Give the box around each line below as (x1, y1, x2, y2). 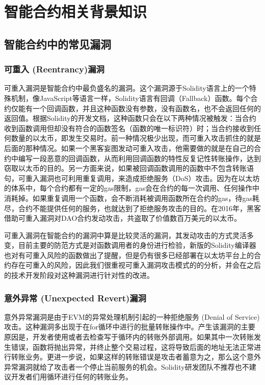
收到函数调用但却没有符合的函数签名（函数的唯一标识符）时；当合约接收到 (4, 122, 254, 133)
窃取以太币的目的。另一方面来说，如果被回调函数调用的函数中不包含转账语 (4, 163, 254, 173)
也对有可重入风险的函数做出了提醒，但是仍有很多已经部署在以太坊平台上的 (4, 249, 254, 260)
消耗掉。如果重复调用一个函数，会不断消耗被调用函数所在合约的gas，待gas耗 (4, 192, 260, 203)
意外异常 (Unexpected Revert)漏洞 (4, 291, 146, 304)
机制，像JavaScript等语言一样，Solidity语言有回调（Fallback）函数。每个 (11, 92, 251, 103)
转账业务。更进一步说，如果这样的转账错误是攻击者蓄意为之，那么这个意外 (11, 351, 261, 362)
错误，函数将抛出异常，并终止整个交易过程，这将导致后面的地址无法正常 (11, 341, 254, 352)
